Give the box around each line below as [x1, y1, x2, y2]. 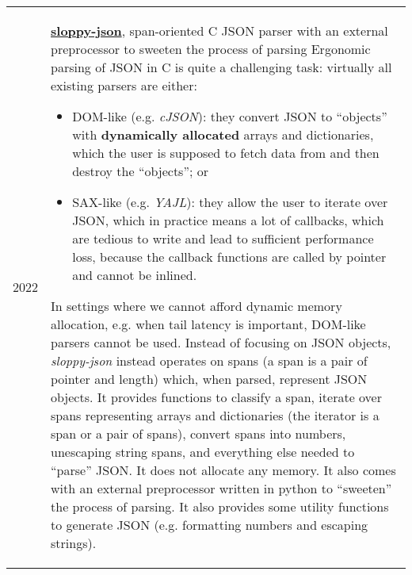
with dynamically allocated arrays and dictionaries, [72, 125, 374, 144]
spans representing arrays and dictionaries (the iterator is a [51, 406, 380, 424]
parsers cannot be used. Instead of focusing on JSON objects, [51, 333, 391, 351]
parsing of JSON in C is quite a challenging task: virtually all [51, 58, 392, 76]
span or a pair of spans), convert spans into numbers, [51, 424, 346, 443]
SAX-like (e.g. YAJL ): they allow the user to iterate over [72, 193, 388, 211]
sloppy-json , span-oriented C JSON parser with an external [51, 21, 388, 40]
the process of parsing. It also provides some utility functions [51, 497, 389, 516]
